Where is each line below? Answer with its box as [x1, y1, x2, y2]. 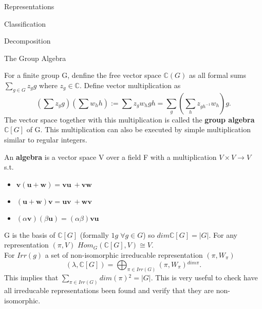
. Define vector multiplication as [79, 79, 181, 90]
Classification [4, 18, 46, 29]
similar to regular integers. [4, 134, 87, 145]
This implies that [4, 272, 59, 283]
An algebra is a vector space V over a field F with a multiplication [4, 151, 217, 162]
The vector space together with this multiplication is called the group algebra [4, 114, 255, 125]
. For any [209, 229, 237, 240]
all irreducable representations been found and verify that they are [4, 285, 214, 296]
